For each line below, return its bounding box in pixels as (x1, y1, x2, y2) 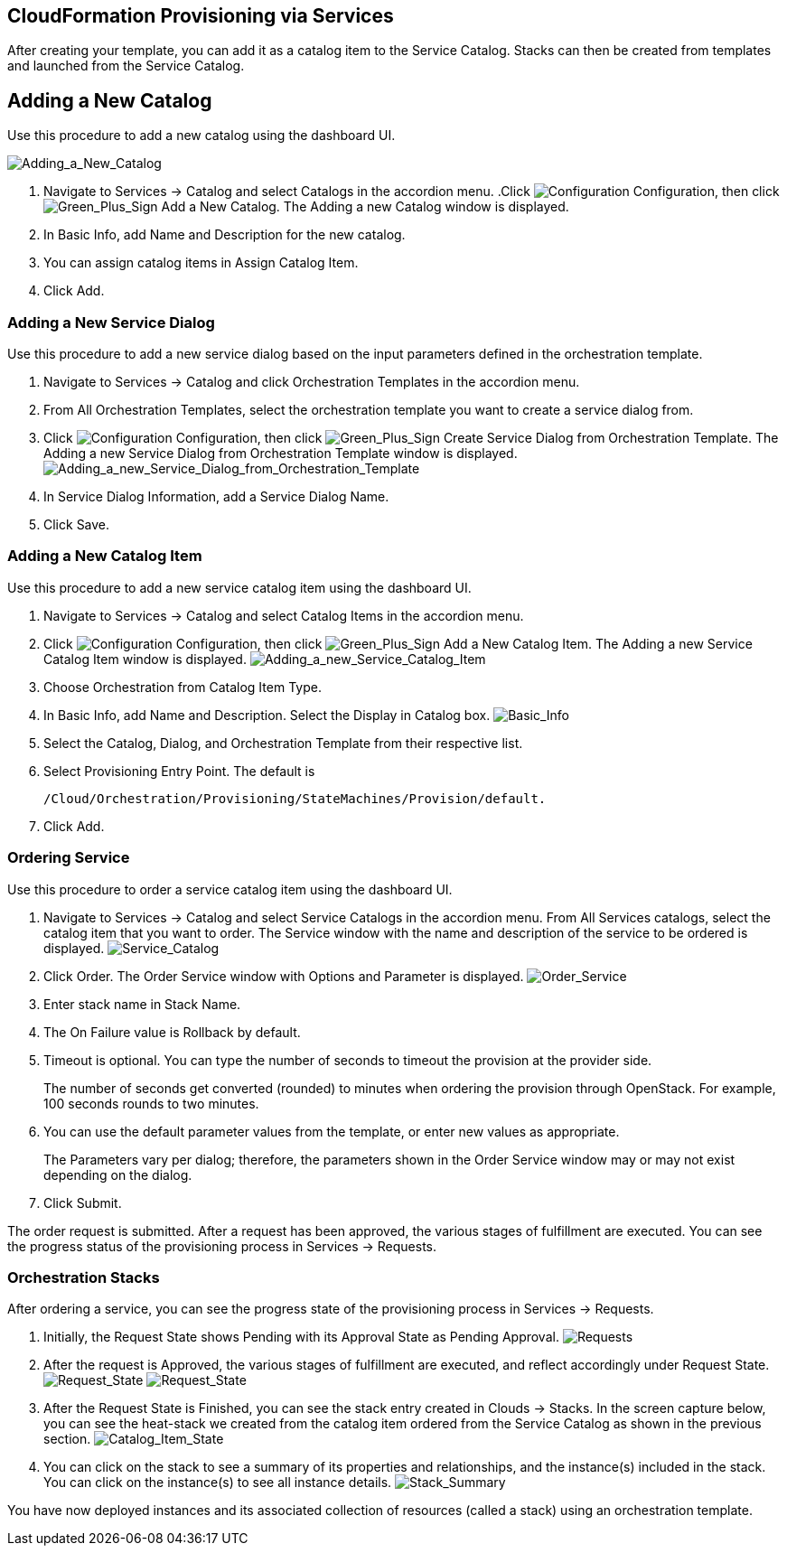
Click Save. (43, 517, 110, 533)
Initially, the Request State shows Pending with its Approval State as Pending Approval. (43, 1329, 559, 1345)
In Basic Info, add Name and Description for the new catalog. (43, 227, 406, 243)
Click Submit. (43, 1194, 122, 1211)
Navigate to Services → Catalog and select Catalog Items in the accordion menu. (43, 607, 524, 623)
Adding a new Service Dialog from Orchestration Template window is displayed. (43, 445, 518, 462)
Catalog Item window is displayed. (43, 650, 247, 667)
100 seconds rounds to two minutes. (43, 1095, 259, 1111)
